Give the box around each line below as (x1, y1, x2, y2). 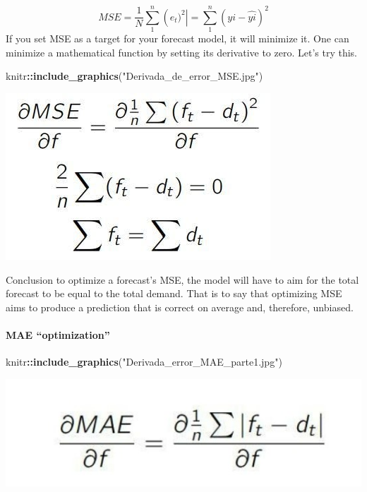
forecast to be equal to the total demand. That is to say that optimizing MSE (6, 286, 342, 301)
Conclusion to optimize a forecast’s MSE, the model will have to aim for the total (6, 272, 359, 287)
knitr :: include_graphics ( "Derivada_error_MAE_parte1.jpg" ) (6, 354, 282, 369)
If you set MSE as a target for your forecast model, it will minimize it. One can (6, 31, 349, 46)
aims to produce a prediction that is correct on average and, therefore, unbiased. (6, 299, 354, 314)
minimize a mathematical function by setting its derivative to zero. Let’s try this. (6, 44, 357, 59)
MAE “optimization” (6, 327, 110, 342)
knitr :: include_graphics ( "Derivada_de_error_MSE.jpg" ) (6, 68, 263, 83)
